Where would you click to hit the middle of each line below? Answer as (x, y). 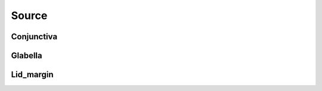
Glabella (27, 56)
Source (29, 15)
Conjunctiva (34, 37)
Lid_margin (32, 75)
